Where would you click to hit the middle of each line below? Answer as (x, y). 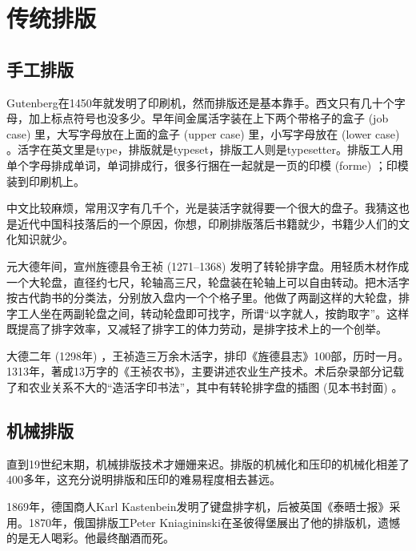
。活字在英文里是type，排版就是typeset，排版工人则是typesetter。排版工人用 (205, 149)
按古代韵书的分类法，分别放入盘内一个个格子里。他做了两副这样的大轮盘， (202, 298)
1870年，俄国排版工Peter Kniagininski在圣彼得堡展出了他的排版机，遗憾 (214, 522)
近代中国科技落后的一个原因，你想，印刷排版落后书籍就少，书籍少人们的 (208, 223)
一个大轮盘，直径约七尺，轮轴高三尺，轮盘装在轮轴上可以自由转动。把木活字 (208, 282)
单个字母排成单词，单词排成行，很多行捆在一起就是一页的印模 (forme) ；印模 (208, 165)
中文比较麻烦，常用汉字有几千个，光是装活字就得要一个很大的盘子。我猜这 (202, 208)
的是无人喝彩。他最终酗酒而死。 (90, 538)
